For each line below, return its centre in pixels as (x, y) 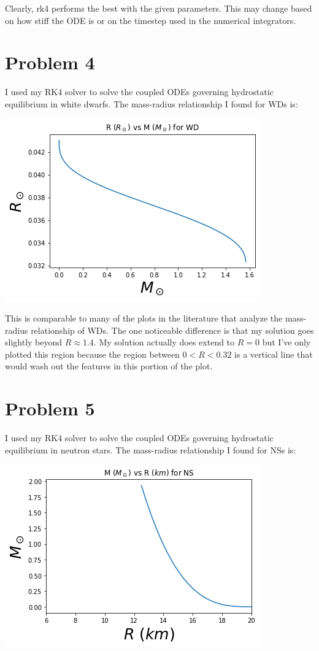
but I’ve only (286, 342)
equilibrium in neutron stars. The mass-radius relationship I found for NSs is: (151, 449)
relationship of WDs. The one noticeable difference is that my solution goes (172, 330)
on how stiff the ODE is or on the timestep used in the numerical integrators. (151, 20)
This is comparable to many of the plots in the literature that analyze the (144, 318)
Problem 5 (50, 408)
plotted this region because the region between (92, 354)
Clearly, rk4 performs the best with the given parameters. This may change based (159, 8)
